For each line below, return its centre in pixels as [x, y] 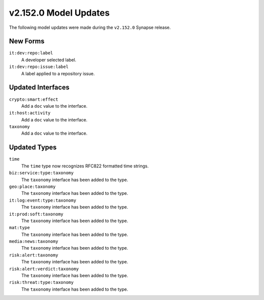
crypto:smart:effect [34, 99]
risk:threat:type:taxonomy [41, 282]
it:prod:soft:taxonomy [36, 214]
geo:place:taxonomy [32, 186]
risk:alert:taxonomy [34, 255]
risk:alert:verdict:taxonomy [44, 269]
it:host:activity [30, 113]
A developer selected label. [49, 60]
